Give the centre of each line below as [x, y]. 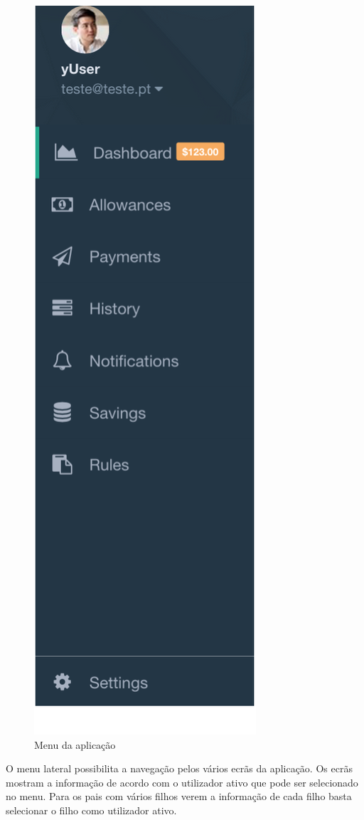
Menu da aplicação [75, 744]
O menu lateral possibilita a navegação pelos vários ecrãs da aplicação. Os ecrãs [179, 768]
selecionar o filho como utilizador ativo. [91, 810]
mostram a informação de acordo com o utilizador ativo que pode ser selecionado [182, 782]
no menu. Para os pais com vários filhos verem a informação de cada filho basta [179, 796]
